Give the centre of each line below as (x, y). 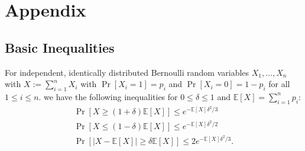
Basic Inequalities (60, 47)
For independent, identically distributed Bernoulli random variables (127, 72)
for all (279, 84)
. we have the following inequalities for (108, 96)
